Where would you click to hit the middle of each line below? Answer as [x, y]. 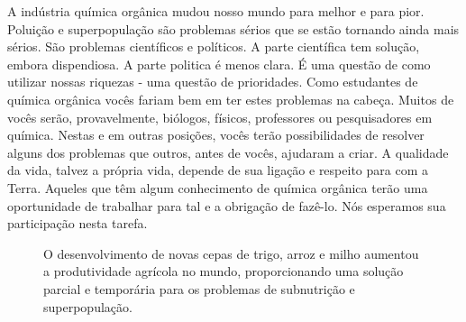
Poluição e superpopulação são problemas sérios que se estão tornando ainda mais [233, 28]
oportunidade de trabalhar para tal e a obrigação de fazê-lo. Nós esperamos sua [227, 205]
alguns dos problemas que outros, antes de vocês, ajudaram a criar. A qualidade [228, 152]
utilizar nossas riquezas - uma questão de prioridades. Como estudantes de [213, 82]
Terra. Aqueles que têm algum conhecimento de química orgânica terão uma [218, 187]
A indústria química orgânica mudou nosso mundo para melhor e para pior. [216, 11]
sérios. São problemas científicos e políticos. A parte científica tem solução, [214, 46]
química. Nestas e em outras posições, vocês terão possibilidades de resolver [216, 135]
